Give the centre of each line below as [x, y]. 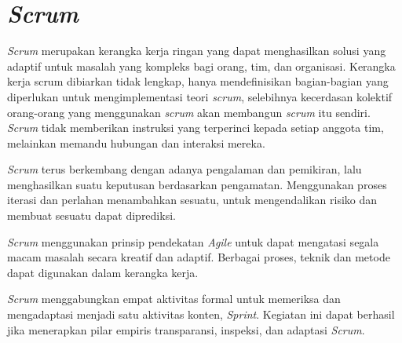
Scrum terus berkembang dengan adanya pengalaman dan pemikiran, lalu [185, 169]
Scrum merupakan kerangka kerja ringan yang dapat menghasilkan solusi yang [197, 51]
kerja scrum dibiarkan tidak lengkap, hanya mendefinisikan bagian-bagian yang [198, 81]
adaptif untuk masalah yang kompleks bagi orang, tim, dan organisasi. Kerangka [201, 66]
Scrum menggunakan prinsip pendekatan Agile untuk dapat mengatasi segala [193, 241]
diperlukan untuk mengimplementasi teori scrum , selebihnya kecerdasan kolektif [200, 96]
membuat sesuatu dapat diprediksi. [91, 215]
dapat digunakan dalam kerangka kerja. [103, 272]
